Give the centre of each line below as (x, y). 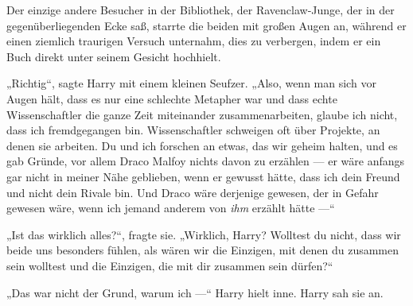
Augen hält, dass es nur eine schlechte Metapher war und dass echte (172, 98)
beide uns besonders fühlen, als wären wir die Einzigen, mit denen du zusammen (203, 250)
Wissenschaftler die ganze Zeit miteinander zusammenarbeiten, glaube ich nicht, (202, 114)
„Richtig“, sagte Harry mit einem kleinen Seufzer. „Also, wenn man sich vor (191, 83)
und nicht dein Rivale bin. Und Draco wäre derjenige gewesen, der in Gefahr (193, 192)
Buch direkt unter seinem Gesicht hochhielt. (114, 56)
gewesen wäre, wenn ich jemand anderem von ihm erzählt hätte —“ (171, 208)
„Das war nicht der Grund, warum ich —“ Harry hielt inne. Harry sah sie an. (195, 292)
